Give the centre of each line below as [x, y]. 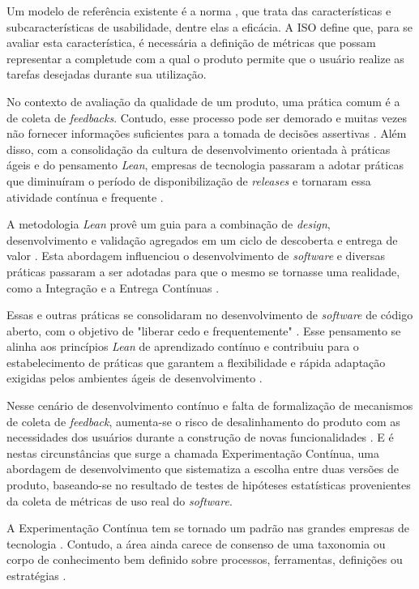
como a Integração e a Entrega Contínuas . [113, 287]
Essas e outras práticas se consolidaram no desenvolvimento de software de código [210, 315]
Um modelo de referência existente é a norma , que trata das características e [199, 11]
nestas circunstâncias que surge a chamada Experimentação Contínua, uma [193, 452]
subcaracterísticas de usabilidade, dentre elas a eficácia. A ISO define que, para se [210, 26]
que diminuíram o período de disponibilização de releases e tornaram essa [189, 180]
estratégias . [36, 575]
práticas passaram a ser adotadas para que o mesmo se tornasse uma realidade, [203, 271]
